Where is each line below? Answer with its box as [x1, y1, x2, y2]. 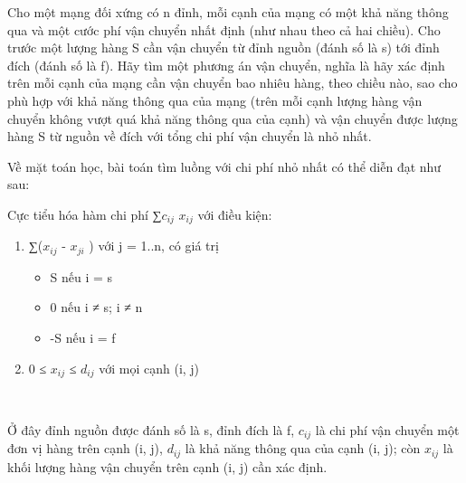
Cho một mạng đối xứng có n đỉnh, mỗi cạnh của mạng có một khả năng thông [7, 3, 449, 21]
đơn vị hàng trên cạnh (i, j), [7, 439, 163, 458]
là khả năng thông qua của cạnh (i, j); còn [185, 439, 421, 458]
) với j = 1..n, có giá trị [89, 236, 219, 255]
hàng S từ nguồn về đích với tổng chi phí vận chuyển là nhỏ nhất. [7, 127, 372, 146]
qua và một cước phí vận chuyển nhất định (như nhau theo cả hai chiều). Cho [7, 20, 441, 39]
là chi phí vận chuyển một [315, 420, 460, 439]
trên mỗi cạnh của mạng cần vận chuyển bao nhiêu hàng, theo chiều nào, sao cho [7, 73, 458, 92]
